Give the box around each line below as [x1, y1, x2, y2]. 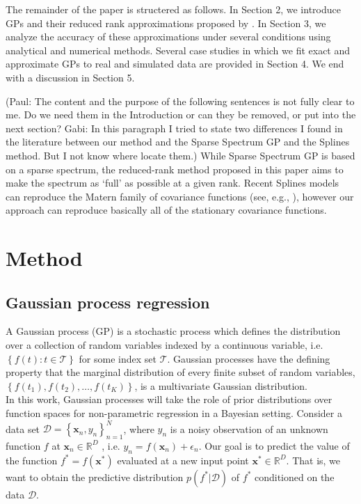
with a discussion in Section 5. [6, 70, 135, 84]
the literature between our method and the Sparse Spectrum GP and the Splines [6, 134, 350, 149]
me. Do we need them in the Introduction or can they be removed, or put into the [6, 107, 356, 122]
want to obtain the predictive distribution [6, 469, 184, 484]
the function [6, 452, 58, 467]
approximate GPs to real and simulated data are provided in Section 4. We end [6, 56, 344, 71]
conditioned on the [254, 469, 335, 484]
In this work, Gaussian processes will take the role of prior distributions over [6, 392, 332, 407]
